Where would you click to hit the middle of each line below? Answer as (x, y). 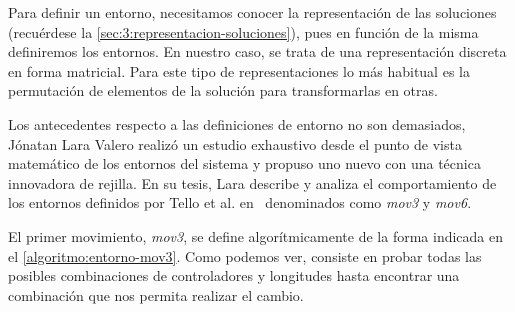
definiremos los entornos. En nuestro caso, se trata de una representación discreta (257, 51)
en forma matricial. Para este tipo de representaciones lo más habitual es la (239, 70)
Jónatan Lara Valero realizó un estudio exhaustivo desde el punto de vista (235, 143)
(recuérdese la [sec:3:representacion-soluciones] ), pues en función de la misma (243, 31)
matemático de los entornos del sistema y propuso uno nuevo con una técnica (244, 163)
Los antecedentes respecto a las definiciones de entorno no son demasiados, (237, 123)
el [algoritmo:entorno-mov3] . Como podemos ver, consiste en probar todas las (245, 255)
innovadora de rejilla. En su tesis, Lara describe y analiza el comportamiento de (252, 182)
